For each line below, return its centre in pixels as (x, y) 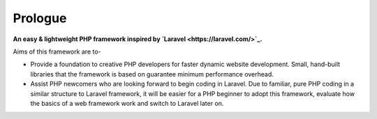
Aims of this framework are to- (57, 51)
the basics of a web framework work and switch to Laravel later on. (127, 103)
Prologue (40, 18)
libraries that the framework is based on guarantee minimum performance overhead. (152, 74)
